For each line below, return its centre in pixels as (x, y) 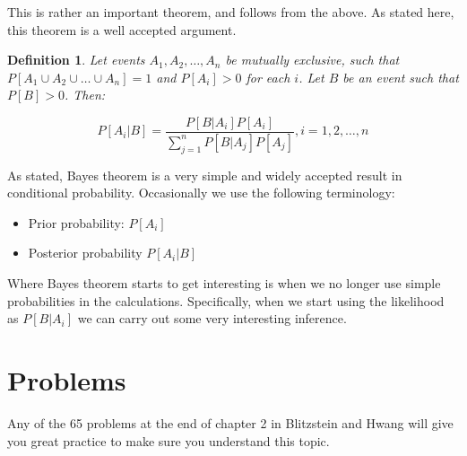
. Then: (85, 95)
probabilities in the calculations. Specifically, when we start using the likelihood (226, 300)
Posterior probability (85, 253)
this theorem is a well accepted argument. (122, 29)
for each (268, 77)
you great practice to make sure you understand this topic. (169, 440)
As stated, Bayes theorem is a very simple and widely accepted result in (205, 175)
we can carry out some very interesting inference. (212, 318)
